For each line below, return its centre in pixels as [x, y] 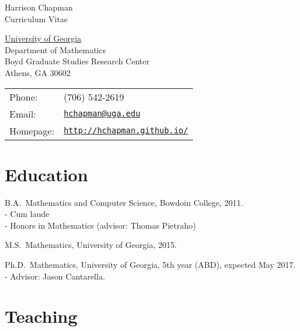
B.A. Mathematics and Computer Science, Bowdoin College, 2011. [124, 202]
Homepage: [32, 130]
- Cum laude [27, 214]
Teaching [41, 316]
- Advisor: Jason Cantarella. [55, 276]
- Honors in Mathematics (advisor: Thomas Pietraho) [100, 225]
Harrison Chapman [39, 7]
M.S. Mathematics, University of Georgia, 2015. [91, 245]
